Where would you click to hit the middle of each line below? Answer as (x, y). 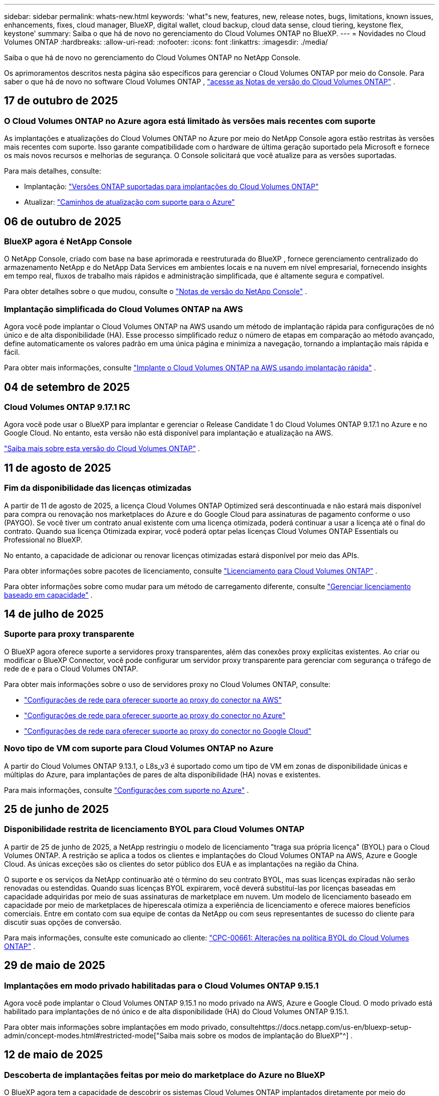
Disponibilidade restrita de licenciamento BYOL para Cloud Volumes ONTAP (154, 829)
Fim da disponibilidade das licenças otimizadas (98, 488)
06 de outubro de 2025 (63, 221)
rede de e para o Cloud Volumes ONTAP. (71, 668)
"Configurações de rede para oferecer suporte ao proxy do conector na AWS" (153, 700)
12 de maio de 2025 (54, 1055)
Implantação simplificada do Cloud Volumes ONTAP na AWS (124, 309)
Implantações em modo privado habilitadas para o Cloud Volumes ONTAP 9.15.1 (161, 985)
